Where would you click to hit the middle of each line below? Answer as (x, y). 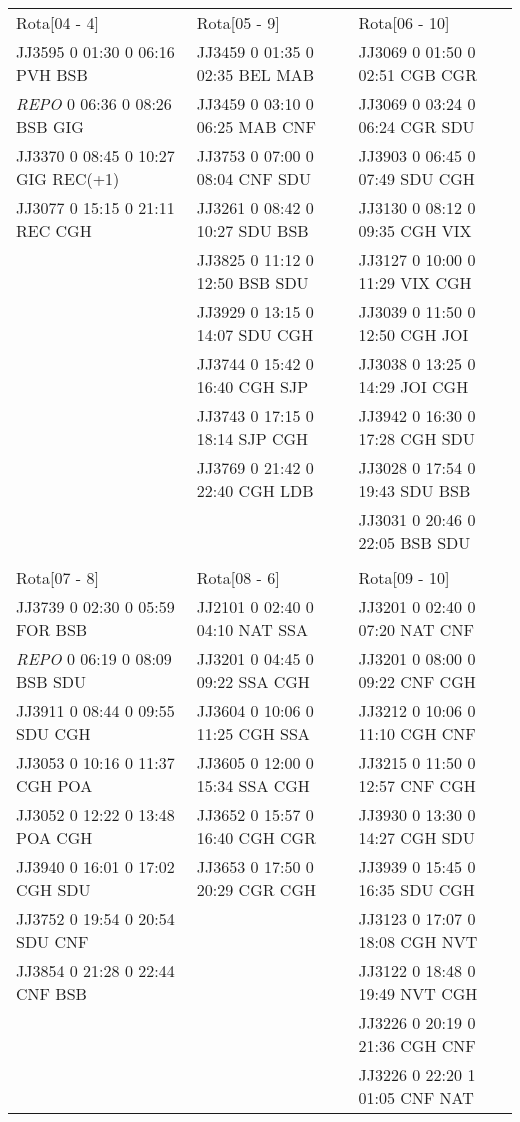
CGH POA (54, 785)
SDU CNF (52, 941)
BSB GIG (50, 126)
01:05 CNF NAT (416, 1097)
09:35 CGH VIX (415, 230)
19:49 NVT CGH (418, 993)
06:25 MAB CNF (256, 126)
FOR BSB (52, 629)
